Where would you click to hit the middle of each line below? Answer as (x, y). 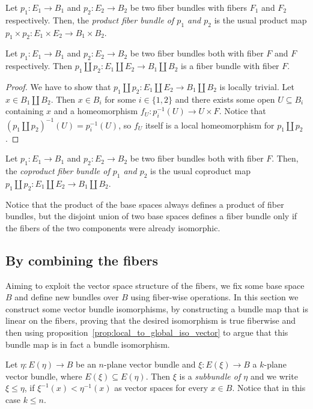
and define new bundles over (67, 297)
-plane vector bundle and (150, 364)
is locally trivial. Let (257, 86)
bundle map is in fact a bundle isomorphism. (88, 344)
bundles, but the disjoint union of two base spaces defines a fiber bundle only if (151, 216)
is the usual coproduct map (201, 171)
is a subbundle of (210, 376)
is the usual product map (260, 20)
